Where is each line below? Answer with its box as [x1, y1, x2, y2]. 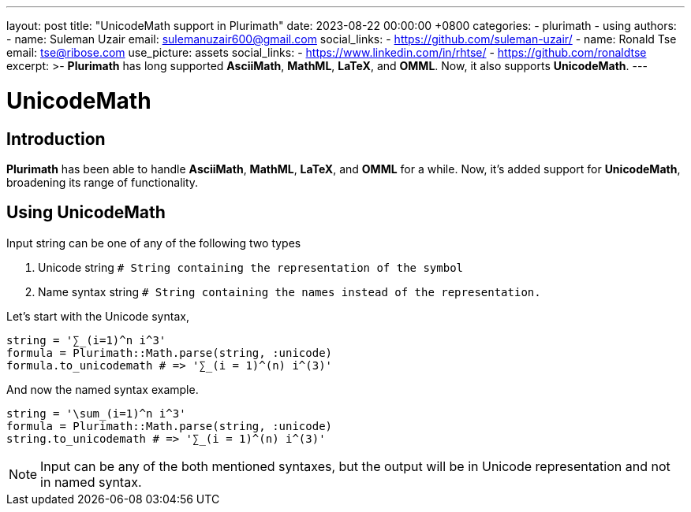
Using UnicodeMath [6, 202, 166, 223]
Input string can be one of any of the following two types [6, 236, 301, 250]
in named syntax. [40, 473, 142, 490]
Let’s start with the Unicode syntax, [6, 309, 189, 323]
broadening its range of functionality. [6, 175, 199, 189]
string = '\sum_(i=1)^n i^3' [6, 406, 186, 420]
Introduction [6, 128, 106, 149]
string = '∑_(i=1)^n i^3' [6, 333, 166, 347]
